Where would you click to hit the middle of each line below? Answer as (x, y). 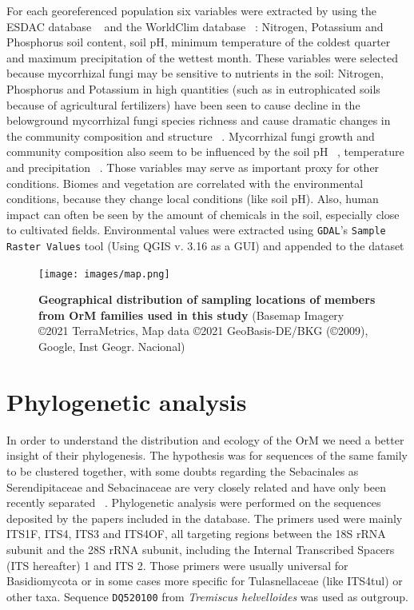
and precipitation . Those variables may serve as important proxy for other (193, 167)
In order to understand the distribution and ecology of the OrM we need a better (205, 439)
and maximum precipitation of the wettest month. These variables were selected (202, 57)
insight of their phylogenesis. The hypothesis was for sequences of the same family (207, 455)
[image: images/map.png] (104, 274)
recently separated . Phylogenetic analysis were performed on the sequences (194, 502)
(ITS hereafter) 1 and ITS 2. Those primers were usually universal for (177, 565)
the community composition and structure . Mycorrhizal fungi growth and (191, 136)
